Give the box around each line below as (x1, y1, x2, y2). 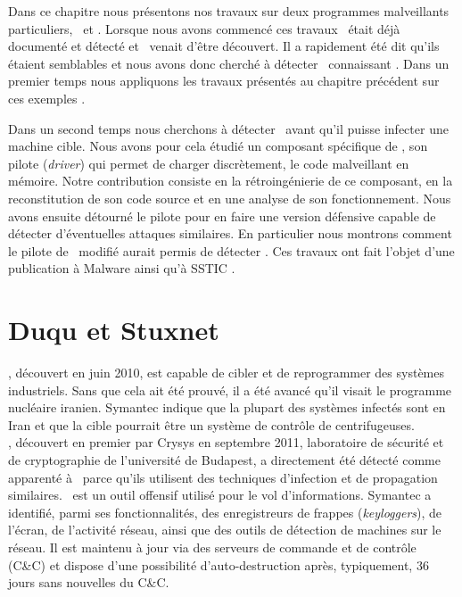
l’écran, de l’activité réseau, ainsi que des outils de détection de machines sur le (8, 520, 441, 539)
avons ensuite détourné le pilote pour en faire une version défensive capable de (8, 206, 436, 225)
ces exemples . (8, 88, 86, 107)
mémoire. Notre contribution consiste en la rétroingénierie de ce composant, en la (8, 171, 453, 190)
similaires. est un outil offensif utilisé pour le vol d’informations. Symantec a (8, 485, 432, 504)
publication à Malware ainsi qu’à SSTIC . (8, 259, 235, 278)
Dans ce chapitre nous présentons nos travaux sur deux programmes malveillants (8, 2, 450, 20)
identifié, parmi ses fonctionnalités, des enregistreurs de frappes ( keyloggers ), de (8, 502, 442, 521)
